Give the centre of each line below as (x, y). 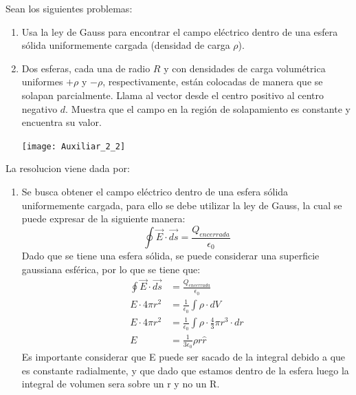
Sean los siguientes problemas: (69, 8)
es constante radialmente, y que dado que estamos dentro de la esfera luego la (185, 370)
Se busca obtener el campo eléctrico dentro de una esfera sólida (155, 191)
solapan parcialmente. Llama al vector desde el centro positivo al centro (173, 95)
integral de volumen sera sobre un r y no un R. (121, 384)
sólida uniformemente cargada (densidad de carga (126, 45)
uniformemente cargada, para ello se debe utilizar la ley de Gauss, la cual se (182, 205)
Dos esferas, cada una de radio (86, 68)
